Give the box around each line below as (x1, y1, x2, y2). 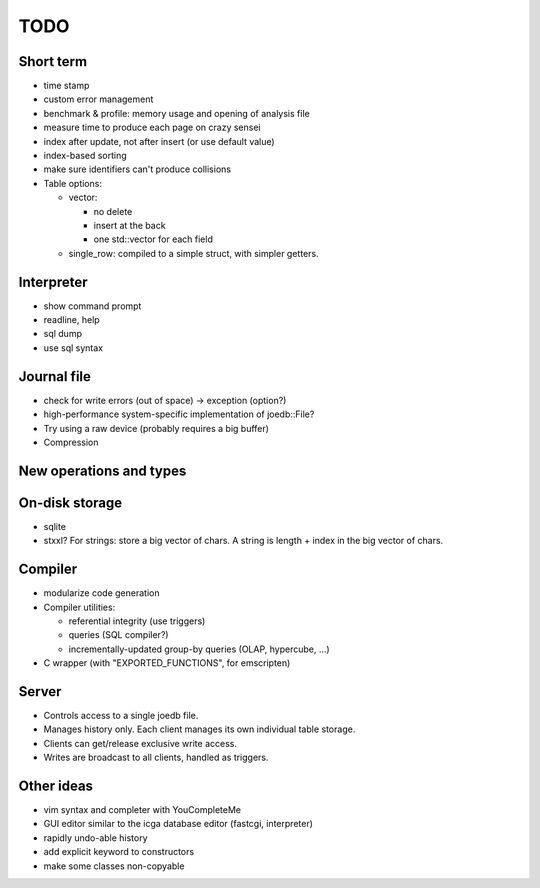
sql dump (43, 328, 82, 340)
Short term (18, 53, 88, 70)
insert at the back (93, 219, 166, 231)
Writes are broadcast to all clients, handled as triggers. (43, 751, 269, 764)
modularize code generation (43, 587, 160, 599)
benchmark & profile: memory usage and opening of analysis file (43, 107, 310, 119)
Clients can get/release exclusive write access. (43, 737, 237, 749)
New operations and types (18, 462, 187, 479)
